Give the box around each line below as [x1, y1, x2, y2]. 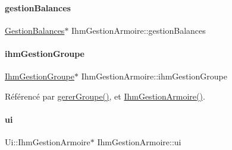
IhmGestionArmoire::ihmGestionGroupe [81, 70, 227, 82]
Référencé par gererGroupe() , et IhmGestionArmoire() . [5, 90, 205, 102]
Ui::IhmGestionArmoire [5, 136, 90, 148]
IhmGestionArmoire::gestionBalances [71, 24, 206, 36]
